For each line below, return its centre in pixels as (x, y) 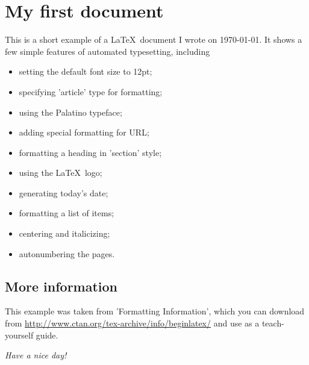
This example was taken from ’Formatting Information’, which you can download (155, 311)
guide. (47, 335)
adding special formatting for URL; (84, 132)
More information (61, 286)
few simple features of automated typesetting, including (108, 51)
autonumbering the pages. (67, 253)
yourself (19, 335)
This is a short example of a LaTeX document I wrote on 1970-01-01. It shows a (154, 39)
